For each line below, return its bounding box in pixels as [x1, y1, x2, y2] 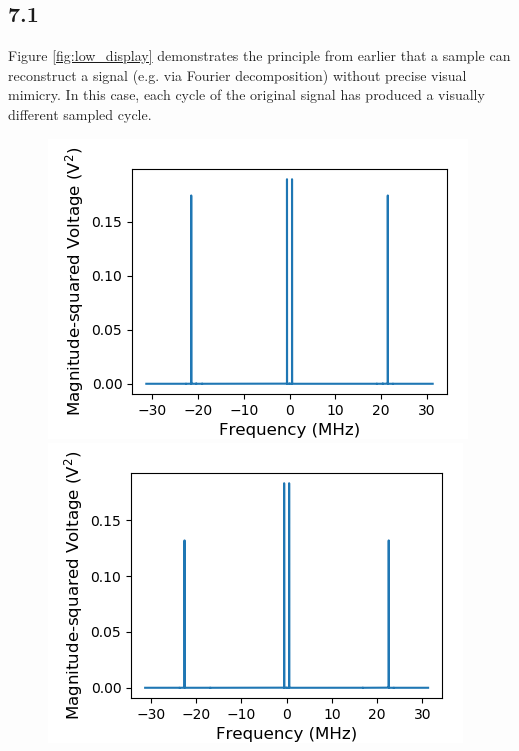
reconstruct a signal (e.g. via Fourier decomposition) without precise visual [8, 64, 467, 85]
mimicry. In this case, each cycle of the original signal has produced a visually [8, 84, 485, 105]
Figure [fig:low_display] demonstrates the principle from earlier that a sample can [8, 45, 511, 66]
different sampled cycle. [8, 103, 152, 124]
